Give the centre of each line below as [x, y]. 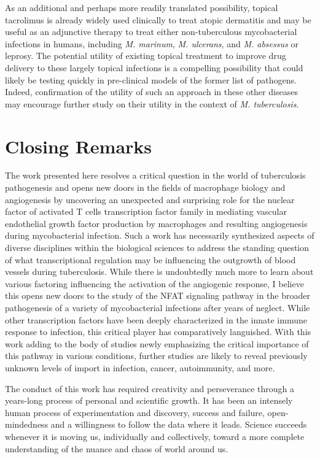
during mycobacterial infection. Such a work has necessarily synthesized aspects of [160, 235]
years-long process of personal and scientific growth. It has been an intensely [149, 400]
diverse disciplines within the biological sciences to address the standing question [157, 248]
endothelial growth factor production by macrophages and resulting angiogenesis [156, 223]
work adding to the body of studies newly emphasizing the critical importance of [157, 343]
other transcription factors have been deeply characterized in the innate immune [156, 319]
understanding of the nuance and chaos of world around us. [117, 448]
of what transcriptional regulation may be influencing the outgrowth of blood [150, 259]
